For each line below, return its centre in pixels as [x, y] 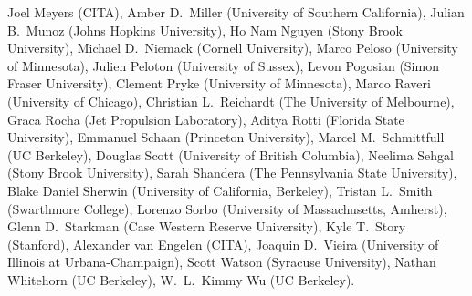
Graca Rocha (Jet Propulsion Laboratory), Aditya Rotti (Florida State [206, 119]
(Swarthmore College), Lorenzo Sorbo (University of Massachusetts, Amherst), [227, 208]
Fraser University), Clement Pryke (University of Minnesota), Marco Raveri [219, 83]
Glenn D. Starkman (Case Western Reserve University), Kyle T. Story [207, 226]
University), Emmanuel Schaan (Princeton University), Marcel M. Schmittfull [226, 137]
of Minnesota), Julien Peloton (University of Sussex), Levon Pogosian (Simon [223, 65]
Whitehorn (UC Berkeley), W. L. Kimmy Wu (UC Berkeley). [181, 279]
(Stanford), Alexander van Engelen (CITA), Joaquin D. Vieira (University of [223, 244]
